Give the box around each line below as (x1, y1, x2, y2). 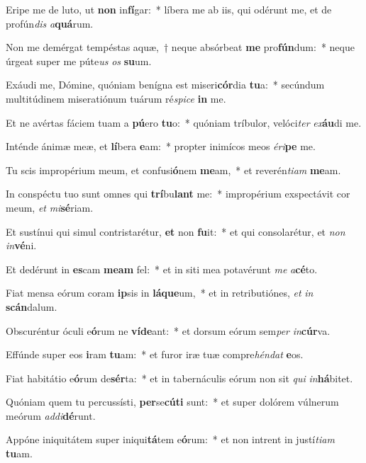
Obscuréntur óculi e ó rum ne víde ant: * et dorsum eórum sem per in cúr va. (6, 323, 331, 338)
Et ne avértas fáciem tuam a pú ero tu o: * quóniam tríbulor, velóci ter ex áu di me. (6, 115, 362, 130)
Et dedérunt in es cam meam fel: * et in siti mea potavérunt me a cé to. (6, 261, 318, 276)
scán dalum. (6, 299, 57, 314)
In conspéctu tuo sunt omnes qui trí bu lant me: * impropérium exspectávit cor (6, 186, 350, 201)
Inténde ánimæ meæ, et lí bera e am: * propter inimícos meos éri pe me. (6, 139, 316, 154)
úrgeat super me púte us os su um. (6, 53, 152, 68)
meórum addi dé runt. (6, 408, 96, 423)
